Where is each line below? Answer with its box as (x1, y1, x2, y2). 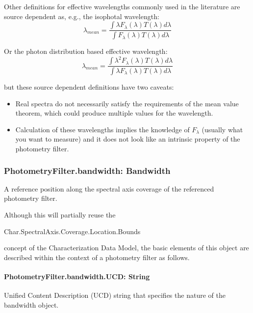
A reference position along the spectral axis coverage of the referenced (4, 183, 214, 193)
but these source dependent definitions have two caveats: (4, 82, 174, 92)
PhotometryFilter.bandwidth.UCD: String (4, 271, 150, 281)
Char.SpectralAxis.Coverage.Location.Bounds (4, 226, 141, 236)
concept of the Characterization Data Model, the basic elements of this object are (4, 242, 249, 253)
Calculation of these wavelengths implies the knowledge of (15, 124, 190, 134)
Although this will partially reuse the (4, 210, 116, 219)
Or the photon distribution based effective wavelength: (4, 46, 168, 56)
